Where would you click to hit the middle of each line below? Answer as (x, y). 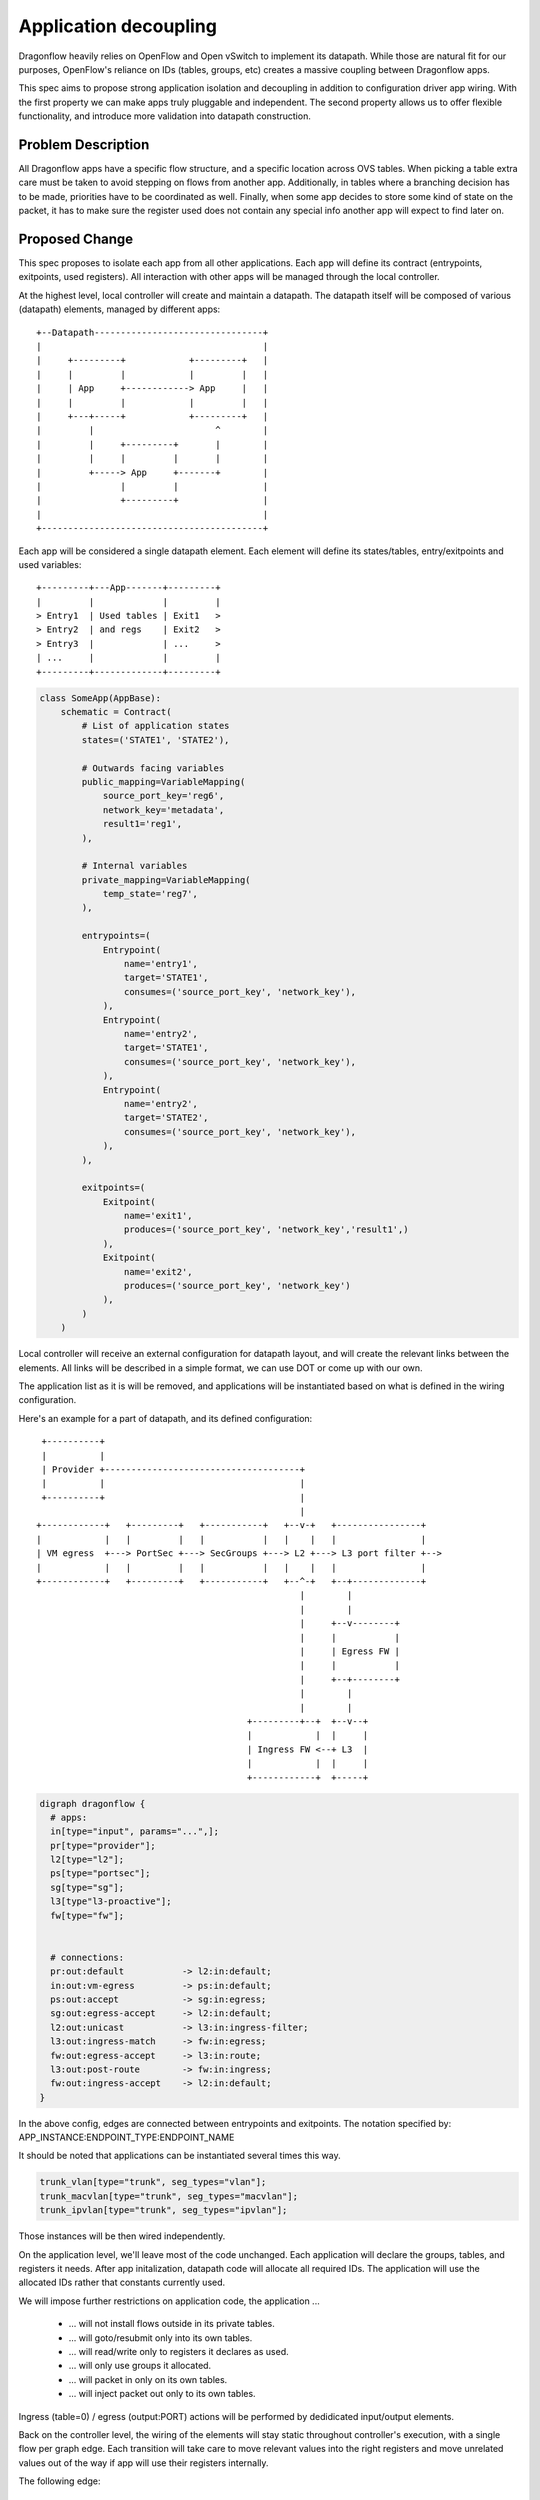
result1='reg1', (142, 824)
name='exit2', (158, 1271)
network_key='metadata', (163, 809)
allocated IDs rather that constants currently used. (122, 2282)
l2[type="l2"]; (87, 1859)
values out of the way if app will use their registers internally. (143, 2462)
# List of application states (155, 726)
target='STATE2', (166, 1118)
